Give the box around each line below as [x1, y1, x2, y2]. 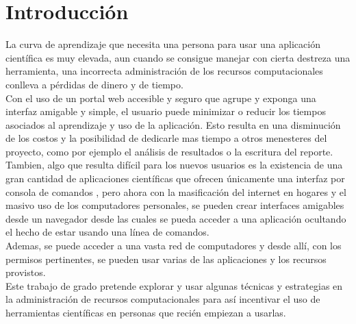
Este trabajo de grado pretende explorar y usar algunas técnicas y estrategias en [5, 278, 343, 292]
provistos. [5, 265, 46, 279]
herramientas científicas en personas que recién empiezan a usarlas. [5, 306, 286, 319]
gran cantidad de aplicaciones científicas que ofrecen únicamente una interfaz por [5, 171, 345, 186]
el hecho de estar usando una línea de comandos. [5, 225, 209, 239]
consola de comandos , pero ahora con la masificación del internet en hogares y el [5, 184, 346, 199]
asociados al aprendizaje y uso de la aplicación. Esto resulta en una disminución [5, 117, 341, 132]
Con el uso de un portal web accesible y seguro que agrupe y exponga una [5, 90, 316, 105]
